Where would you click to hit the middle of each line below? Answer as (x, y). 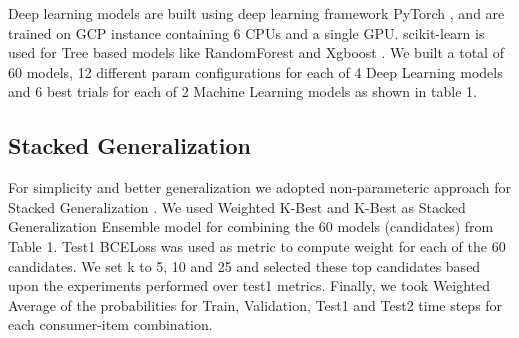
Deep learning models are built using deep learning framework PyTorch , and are (256, 13)
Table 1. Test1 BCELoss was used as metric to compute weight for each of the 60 (257, 245)
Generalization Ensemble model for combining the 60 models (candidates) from (251, 226)
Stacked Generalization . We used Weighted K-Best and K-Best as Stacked (237, 206)
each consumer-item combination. (110, 324)
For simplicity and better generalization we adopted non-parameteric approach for (260, 187)
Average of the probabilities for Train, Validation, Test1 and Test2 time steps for (255, 304)
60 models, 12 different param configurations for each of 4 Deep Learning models (255, 71)
